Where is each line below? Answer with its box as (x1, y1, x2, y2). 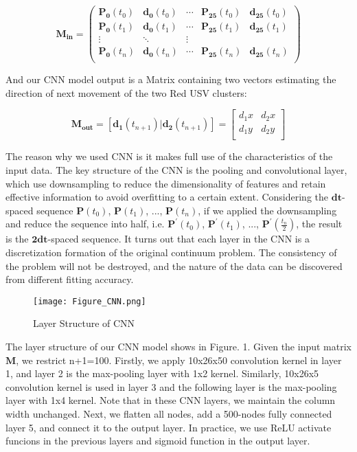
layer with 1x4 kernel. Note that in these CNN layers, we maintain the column (5, 393, 336, 407)
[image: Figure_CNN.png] (33, 296, 146, 306)
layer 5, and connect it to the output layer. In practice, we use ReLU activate (5, 420, 332, 434)
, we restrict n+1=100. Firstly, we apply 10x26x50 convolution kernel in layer (16, 352, 342, 367)
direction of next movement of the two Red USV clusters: (5, 85, 247, 100)
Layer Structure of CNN (33, 316, 135, 330)
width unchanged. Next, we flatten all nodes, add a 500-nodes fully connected (5, 406, 332, 420)
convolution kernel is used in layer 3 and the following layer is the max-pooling (5, 379, 337, 394)
